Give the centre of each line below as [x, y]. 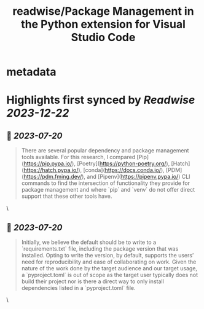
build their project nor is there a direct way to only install [92, 281]
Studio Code [103, 37]
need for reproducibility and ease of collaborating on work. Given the [109, 262]
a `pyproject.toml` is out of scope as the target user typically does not [110, 275]
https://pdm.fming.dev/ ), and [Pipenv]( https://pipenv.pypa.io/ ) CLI [107, 177]
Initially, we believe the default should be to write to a [89, 242]
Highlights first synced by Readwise [101, 100]
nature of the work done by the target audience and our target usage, [109, 268]
